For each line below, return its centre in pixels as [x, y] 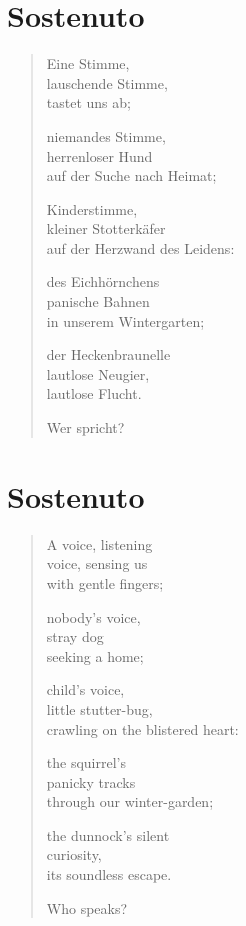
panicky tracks [91, 781]
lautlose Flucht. [94, 393]
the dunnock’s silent [108, 834]
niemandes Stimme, [106, 135]
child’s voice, [85, 689]
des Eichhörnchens [103, 281]
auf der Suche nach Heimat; [131, 175]
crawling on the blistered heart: [142, 728]
